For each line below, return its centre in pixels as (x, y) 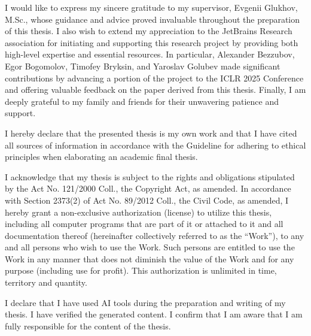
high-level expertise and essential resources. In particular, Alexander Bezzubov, (150, 54)
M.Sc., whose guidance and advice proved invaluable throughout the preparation (153, 19)
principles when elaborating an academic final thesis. (101, 157)
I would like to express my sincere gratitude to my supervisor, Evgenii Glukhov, (151, 7)
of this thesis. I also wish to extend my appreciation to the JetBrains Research (149, 31)
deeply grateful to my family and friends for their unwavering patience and (142, 101)
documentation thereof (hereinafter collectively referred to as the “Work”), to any (155, 235)
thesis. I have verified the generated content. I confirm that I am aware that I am (154, 314)
